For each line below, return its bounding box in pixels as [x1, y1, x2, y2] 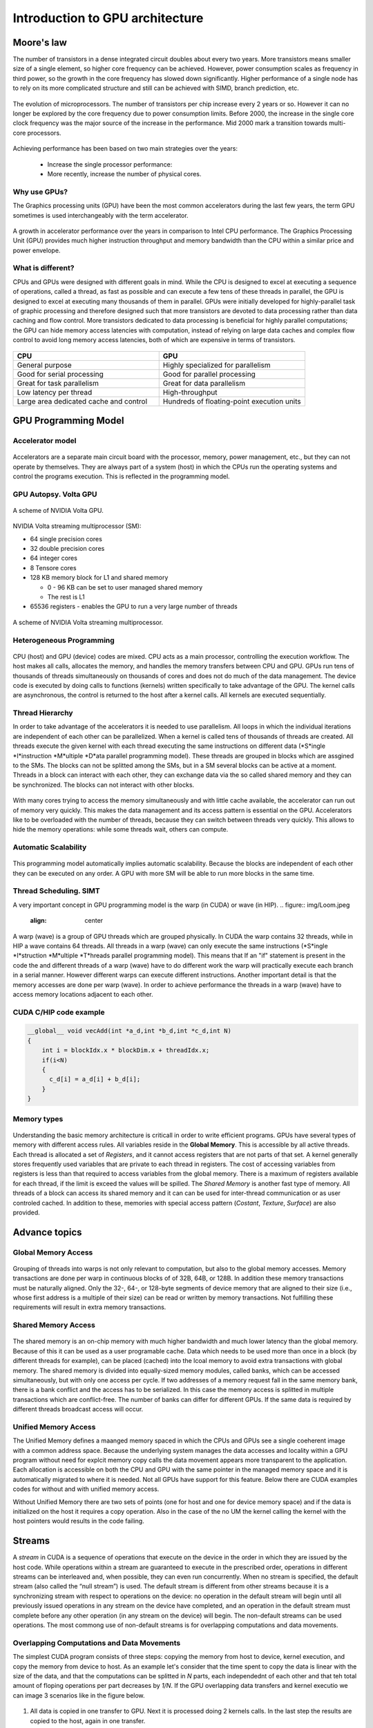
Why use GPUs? [12, 187, 68, 196]
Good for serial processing [17, 369, 104, 379]
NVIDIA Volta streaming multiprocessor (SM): [12, 522, 142, 530]
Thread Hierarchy [12, 708, 73, 718]
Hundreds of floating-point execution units [162, 396, 302, 406]
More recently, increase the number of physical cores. [47, 169, 202, 178]
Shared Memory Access [12, 1320, 96, 1330]
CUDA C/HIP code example [12, 1007, 105, 1017]
